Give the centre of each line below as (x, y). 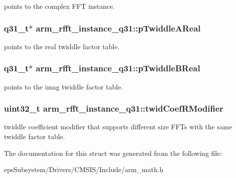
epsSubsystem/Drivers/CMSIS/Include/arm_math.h (84, 169)
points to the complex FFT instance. (59, 6)
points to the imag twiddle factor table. (64, 86)
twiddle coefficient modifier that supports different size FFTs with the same (118, 127)
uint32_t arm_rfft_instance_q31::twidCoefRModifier (114, 108)
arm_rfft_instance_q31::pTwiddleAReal (118, 28)
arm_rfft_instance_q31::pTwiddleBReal (118, 68)
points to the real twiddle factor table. (62, 46)
